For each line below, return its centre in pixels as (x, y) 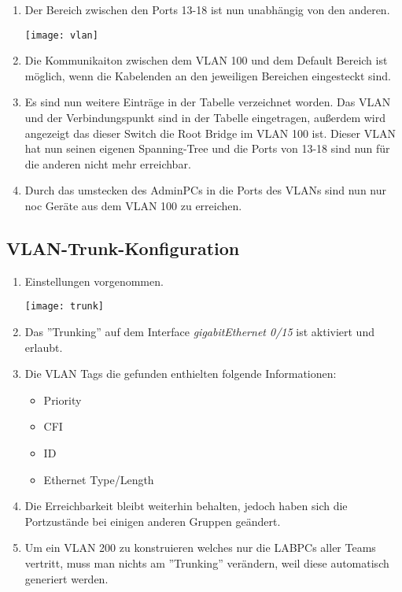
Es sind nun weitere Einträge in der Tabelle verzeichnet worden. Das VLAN (208, 102)
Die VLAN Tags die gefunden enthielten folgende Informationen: (181, 374)
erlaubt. (44, 347)
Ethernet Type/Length (99, 479)
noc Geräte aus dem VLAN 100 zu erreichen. (133, 205)
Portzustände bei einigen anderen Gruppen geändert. (153, 521)
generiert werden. (66, 578)
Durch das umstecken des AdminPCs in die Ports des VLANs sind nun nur (206, 190)
